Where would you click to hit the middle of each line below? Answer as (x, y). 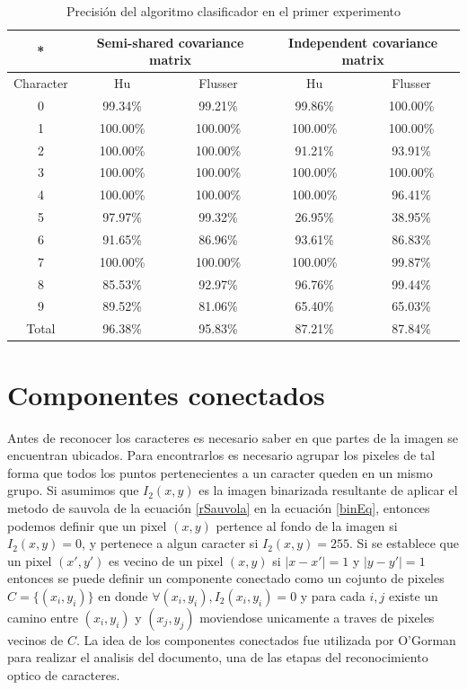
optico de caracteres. (64, 675)
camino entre (43, 617)
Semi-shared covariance (170, 42)
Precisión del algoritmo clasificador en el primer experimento (233, 11)
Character (41, 83)
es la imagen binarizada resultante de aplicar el (328, 490)
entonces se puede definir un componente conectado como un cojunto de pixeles (226, 578)
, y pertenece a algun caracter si (170, 543)
